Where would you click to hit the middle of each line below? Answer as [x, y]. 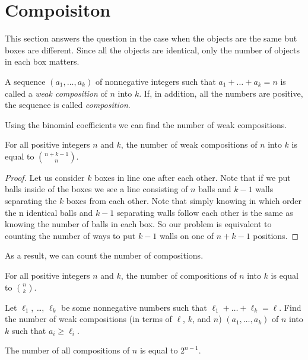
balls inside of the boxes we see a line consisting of [96, 189]
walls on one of [187, 235]
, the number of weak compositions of [189, 144]
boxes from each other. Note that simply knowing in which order [184, 201]
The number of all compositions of [67, 350]
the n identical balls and [49, 212]
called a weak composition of [56, 93]
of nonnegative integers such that [155, 81]
